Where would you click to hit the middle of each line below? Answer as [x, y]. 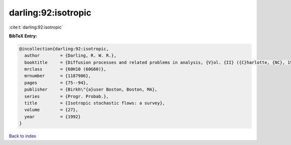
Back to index [23, 136]
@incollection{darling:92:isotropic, [64, 49]
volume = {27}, [51, 110]
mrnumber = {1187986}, [58, 76]
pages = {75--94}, [57, 83]
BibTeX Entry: [23, 36]
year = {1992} [53, 117]
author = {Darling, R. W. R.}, [70, 56]
